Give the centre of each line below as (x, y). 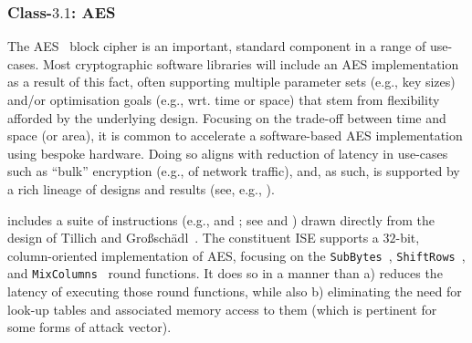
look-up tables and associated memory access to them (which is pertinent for (222, 309)
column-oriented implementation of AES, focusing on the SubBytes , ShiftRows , (236, 255)
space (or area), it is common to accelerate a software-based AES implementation (235, 135)
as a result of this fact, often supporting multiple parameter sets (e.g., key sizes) (231, 82)
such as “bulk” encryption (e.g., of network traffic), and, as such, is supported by (234, 171)
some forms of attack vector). (89, 327)
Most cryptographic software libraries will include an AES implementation (251, 63)
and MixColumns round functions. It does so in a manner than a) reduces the (225, 273)
